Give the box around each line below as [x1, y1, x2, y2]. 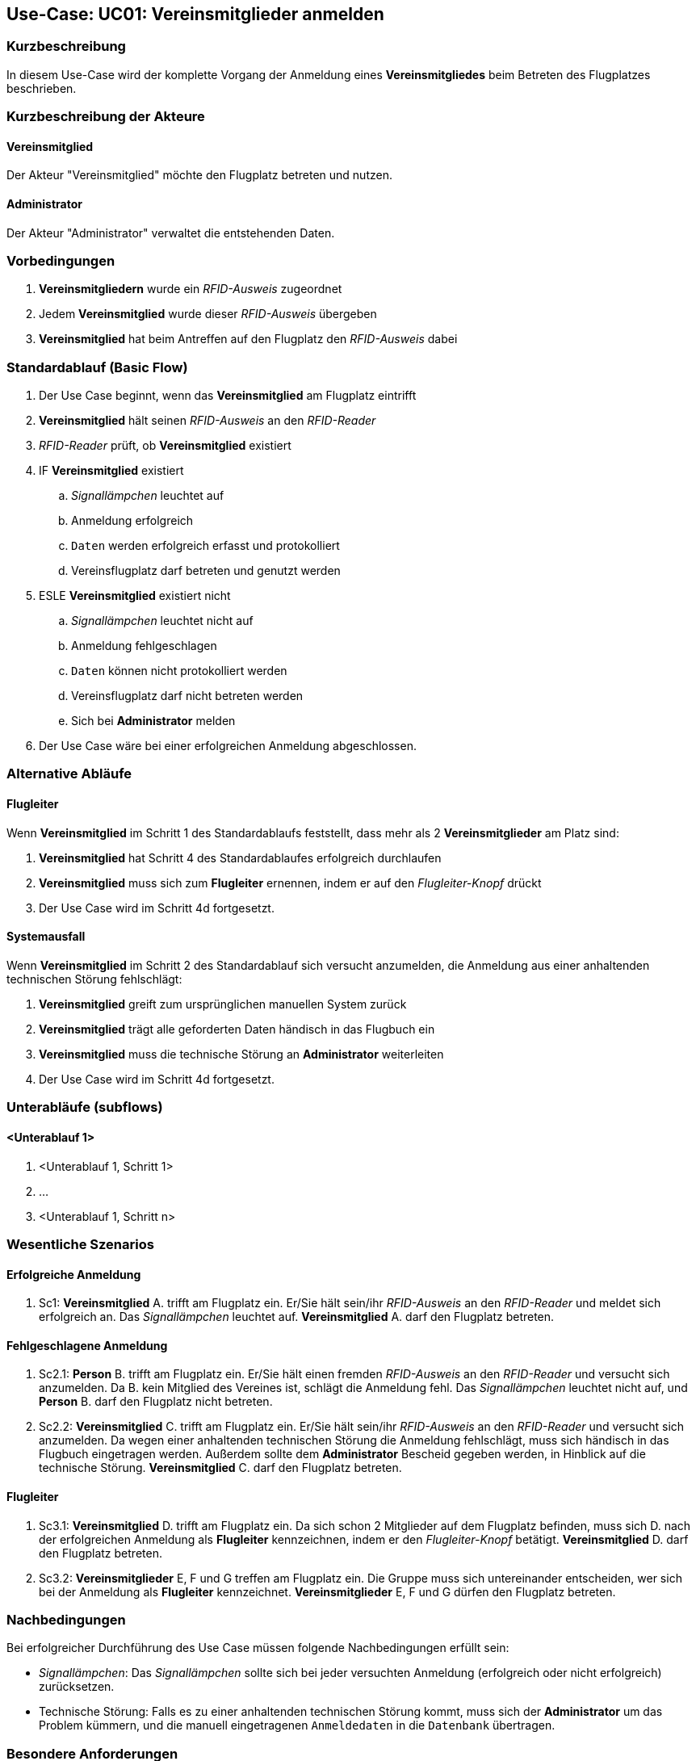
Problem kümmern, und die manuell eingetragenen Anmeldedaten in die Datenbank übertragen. [39, 1718, 556, 1733]
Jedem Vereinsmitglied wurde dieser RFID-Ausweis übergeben [39, 307, 377, 321]
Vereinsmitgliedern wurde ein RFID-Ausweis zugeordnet [39, 282, 342, 296]
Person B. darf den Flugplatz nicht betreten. [39, 1394, 273, 1409]
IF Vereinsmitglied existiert [39, 463, 184, 478]
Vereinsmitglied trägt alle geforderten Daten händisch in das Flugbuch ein [39, 1021, 435, 1036]
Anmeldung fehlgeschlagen [71, 639, 217, 653]
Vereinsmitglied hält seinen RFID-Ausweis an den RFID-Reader [39, 413, 376, 428]
